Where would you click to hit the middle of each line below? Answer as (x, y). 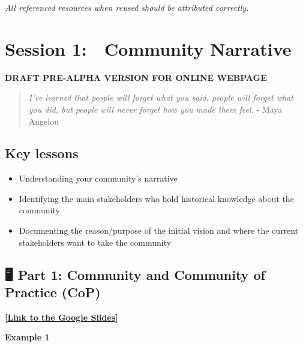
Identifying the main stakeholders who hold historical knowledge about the (156, 198)
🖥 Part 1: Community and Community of (135, 274)
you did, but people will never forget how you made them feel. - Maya (155, 109)
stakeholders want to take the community (95, 242)
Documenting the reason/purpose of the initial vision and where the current (159, 230)
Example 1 (27, 337)
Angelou (43, 121)
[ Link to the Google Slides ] (61, 317)
